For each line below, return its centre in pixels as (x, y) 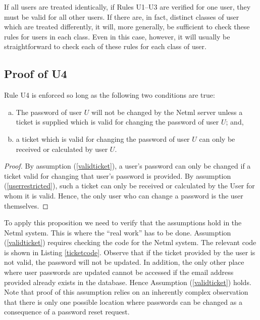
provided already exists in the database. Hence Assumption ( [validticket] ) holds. (128, 282)
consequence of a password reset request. (67, 312)
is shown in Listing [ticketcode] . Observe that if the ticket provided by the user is (130, 252)
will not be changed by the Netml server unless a (167, 112)
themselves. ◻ (26, 205)
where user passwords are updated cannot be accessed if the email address (119, 272)
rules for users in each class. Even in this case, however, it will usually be (117, 36)
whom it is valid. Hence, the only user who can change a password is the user (124, 195)
